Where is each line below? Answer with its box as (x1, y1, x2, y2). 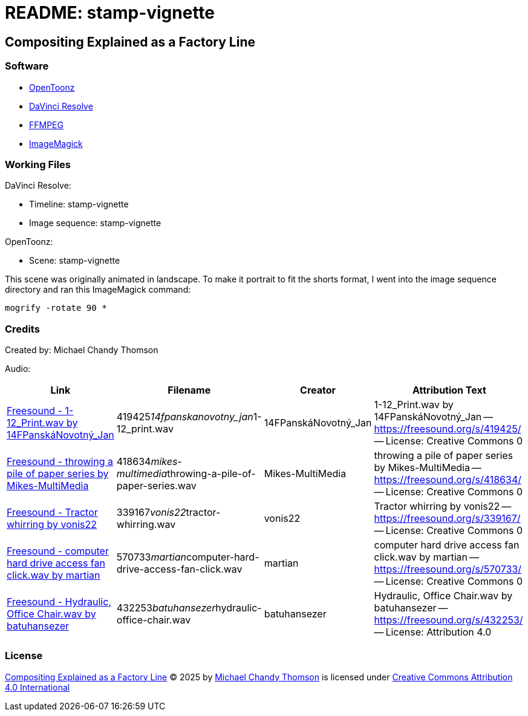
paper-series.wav (116, 480, 197, 492)
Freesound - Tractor (7, 506, 98, 519)
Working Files (5, 158, 71, 171)
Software (5, 60, 49, 73)
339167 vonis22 (116, 506, 186, 519)
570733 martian (116, 551, 186, 564)
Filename (168, 384, 211, 397)
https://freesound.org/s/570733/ (374, 563, 522, 576)
